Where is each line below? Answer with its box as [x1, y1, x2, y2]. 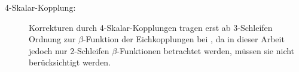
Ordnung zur [29, 33, 76, 45]
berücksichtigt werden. [29, 56, 111, 68]
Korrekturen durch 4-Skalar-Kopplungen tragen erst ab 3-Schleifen [29, 21, 273, 33]
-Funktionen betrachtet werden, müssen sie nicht [117, 44, 295, 57]
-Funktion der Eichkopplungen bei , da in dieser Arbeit [83, 33, 285, 45]
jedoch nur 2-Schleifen [29, 44, 109, 57]
